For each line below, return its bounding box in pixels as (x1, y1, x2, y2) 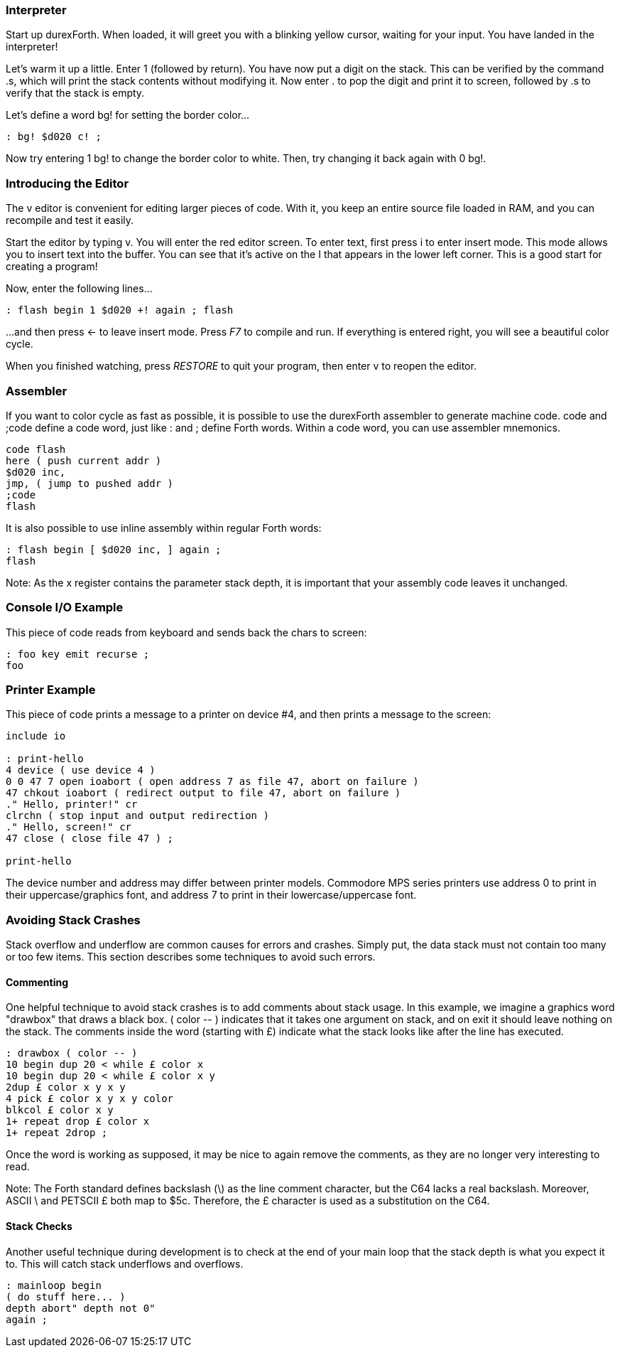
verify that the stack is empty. (6, 87, 145, 100)
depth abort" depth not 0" (6, 1302, 156, 1314)
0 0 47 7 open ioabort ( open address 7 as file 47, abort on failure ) (6, 776, 419, 788)
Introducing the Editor (6, 176, 129, 191)
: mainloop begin (6, 1279, 102, 1291)
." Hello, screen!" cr (6, 821, 132, 833)
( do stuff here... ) (6, 1290, 126, 1303)
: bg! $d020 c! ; (6, 131, 102, 143)
